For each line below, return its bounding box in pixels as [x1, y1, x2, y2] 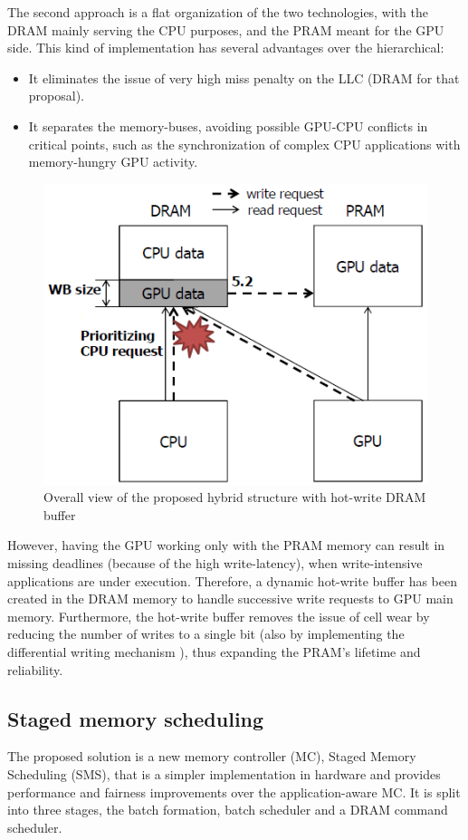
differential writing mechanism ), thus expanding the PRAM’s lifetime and [7, 642, 421, 661]
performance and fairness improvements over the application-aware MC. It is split [7, 782, 461, 801]
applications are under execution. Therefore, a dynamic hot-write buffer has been [7, 571, 458, 590]
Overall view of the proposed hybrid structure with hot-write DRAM [43, 488, 426, 507]
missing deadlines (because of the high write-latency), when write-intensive [7, 553, 423, 572]
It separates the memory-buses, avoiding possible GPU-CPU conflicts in [28, 116, 428, 135]
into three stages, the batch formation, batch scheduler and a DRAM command [7, 800, 448, 819]
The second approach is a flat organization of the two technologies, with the [7, 3, 429, 21]
